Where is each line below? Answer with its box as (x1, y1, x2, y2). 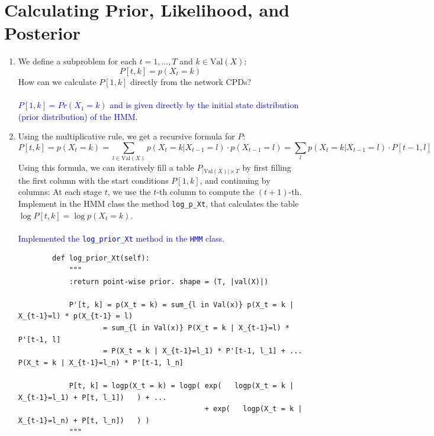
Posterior (4, 21, 81, 45)
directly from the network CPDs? (130, 75, 252, 87)
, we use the (107, 186, 151, 198)
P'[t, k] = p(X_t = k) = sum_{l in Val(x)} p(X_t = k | (69, 300, 294, 309)
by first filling (242, 161, 291, 174)
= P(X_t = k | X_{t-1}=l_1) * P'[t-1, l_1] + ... (102, 347, 303, 356)
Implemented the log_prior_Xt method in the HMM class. (18, 232, 225, 244)
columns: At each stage (18, 186, 102, 198)
